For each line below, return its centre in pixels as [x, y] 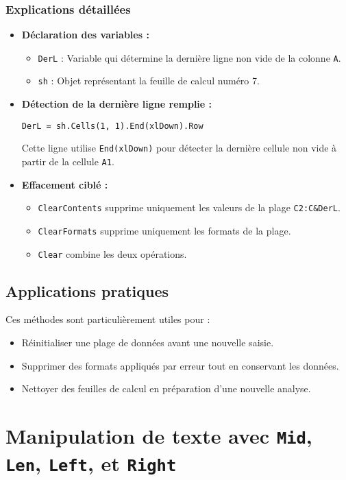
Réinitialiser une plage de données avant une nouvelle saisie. [148, 343]
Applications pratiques [87, 290]
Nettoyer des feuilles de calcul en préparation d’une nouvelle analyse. [166, 388]
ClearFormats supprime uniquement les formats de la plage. [164, 230]
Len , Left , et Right [91, 463]
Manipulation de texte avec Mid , [159, 436]
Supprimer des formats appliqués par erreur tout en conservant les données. [180, 365]
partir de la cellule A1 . [68, 161]
